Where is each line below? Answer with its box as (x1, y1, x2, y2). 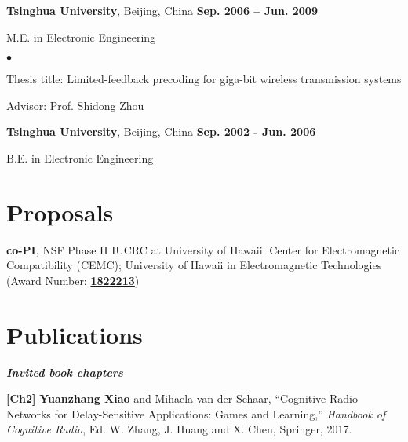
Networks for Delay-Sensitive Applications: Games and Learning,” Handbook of (6, 405, 386, 422)
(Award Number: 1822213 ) (6, 272, 140, 288)
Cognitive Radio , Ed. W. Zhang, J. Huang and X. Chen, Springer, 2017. (6, 421, 352, 437)
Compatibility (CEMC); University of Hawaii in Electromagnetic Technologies (6, 257, 382, 273)
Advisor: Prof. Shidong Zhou (6, 97, 144, 113)
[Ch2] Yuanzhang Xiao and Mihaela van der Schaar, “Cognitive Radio (6, 390, 358, 407)
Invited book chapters (6, 363, 123, 380)
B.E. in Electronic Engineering (6, 149, 154, 166)
